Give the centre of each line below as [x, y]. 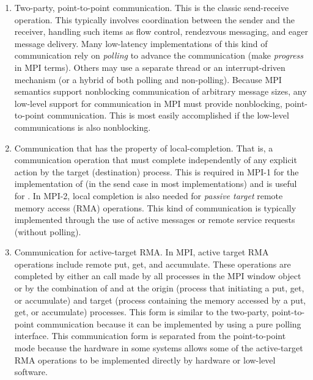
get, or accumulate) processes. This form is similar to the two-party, [142, 312]
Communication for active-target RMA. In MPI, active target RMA [142, 252]
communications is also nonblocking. [83, 127]
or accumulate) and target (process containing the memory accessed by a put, [160, 300]
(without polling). [48, 231]
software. [31, 372]
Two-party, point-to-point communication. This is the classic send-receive [152, 7]
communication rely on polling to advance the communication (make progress [159, 55]
